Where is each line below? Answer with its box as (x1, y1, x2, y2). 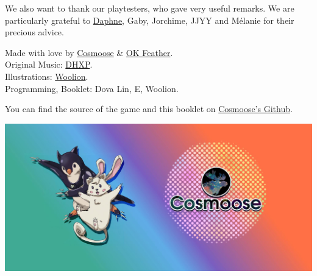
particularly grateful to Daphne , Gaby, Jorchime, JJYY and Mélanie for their (5, 13, 294, 26)
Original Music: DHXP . (5, 58, 93, 71)
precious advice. (5, 26, 64, 38)
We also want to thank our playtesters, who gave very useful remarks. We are (5, 2, 294, 14)
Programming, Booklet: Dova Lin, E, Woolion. (5, 82, 179, 94)
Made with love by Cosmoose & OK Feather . (5, 46, 173, 58)
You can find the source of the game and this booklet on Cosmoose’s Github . (5, 102, 293, 115)
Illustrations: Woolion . (5, 69, 88, 82)
